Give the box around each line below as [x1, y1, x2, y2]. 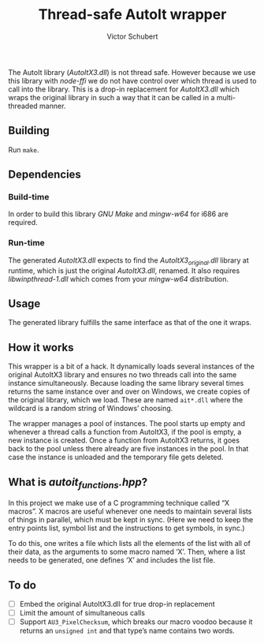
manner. [39, 101, 66, 110]
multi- [216, 92, 236, 102]
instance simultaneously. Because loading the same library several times [8, 379, 244, 388]
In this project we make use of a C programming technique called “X [8, 499, 230, 508]
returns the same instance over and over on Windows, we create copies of [8, 387, 251, 396]
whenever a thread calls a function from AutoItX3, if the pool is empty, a [8, 428, 242, 437]
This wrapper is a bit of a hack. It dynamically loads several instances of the [8, 361, 255, 372]
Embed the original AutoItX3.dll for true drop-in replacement [19, 599, 215, 608]
